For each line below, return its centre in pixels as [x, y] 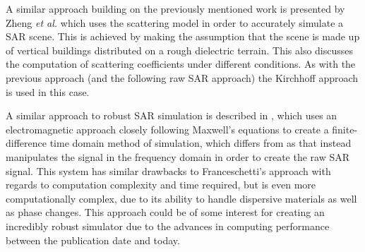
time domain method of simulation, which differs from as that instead [201, 143]
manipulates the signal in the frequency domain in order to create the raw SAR [178, 156]
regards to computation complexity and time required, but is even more [161, 185]
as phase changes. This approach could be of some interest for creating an [165, 212]
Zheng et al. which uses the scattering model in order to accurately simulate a [175, 22]
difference [26, 143]
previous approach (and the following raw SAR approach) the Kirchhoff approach [182, 77]
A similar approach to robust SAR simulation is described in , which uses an [172, 115]
